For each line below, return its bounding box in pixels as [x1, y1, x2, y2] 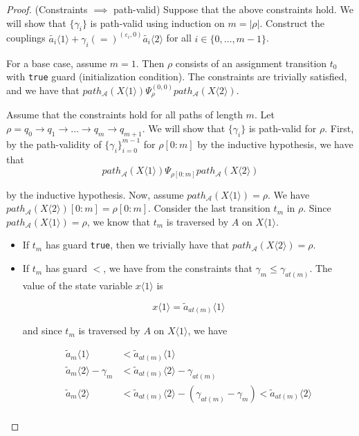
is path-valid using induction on [90, 15, 225, 30]
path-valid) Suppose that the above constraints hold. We [113, 2, 353, 16]
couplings [6, 30, 46, 45]
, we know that [86, 214, 151, 228]
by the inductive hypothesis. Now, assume [6, 187, 184, 201]
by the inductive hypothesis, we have [197, 136, 353, 151]
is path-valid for [248, 120, 317, 135]
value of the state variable [22, 278, 133, 292]
